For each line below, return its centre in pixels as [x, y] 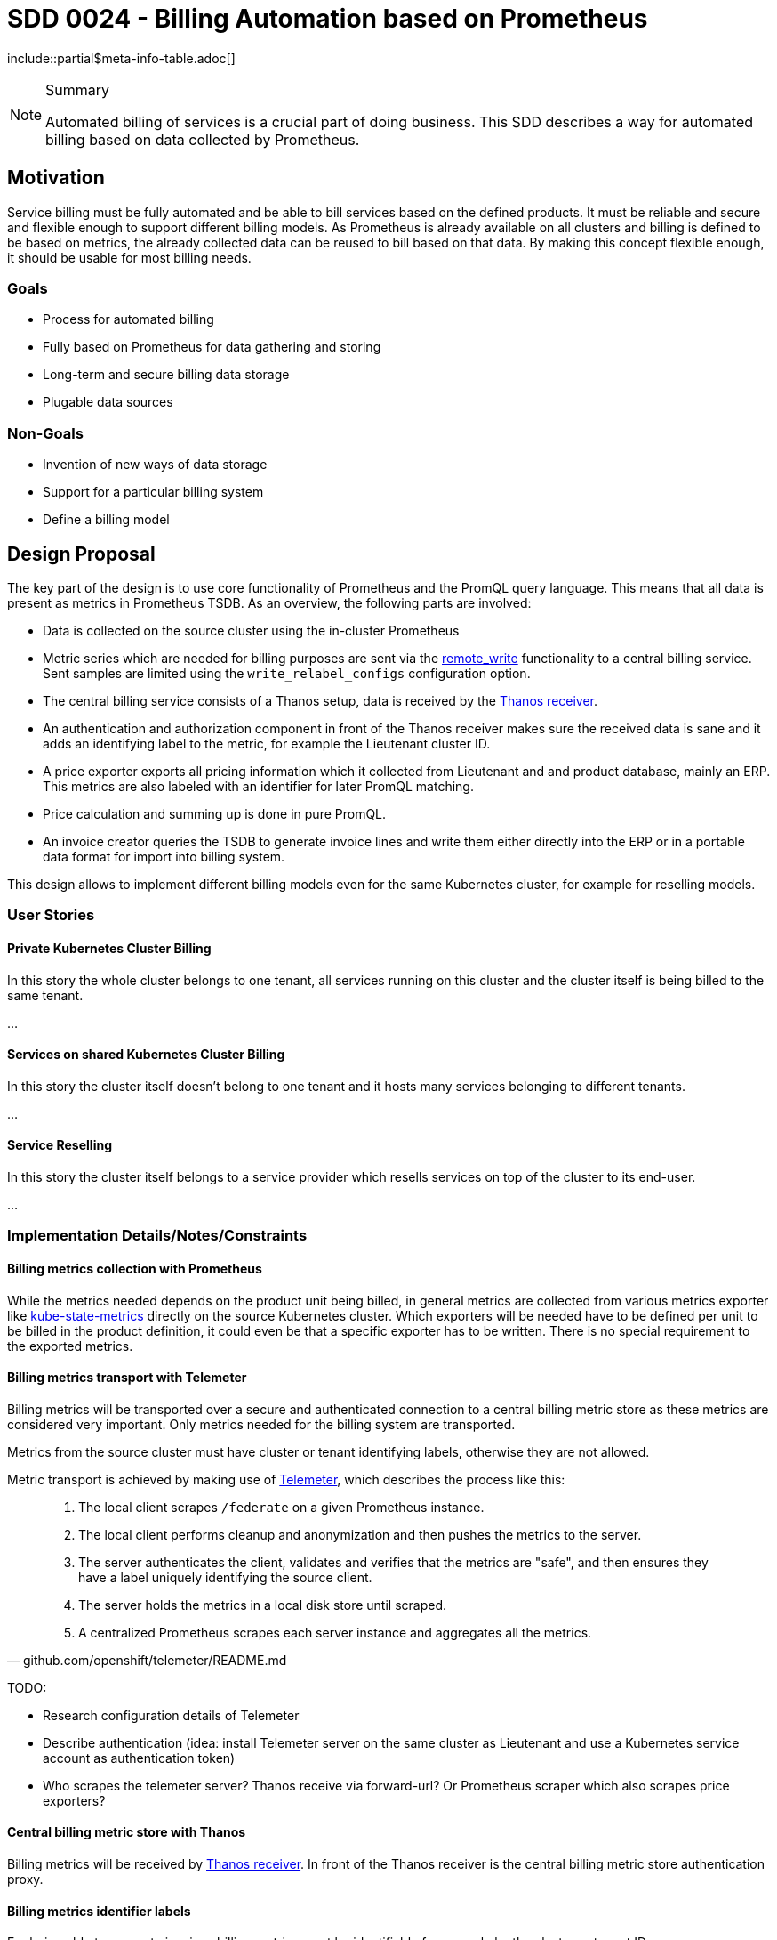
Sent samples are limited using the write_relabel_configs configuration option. [287, 673]
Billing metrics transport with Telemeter [127, 1378]
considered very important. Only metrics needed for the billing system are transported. [261, 1424]
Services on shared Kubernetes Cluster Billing [146, 1055]
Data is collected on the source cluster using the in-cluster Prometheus [251, 630]
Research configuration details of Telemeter [171, 1715]
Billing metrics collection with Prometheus [135, 1268]
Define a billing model [106, 520]
